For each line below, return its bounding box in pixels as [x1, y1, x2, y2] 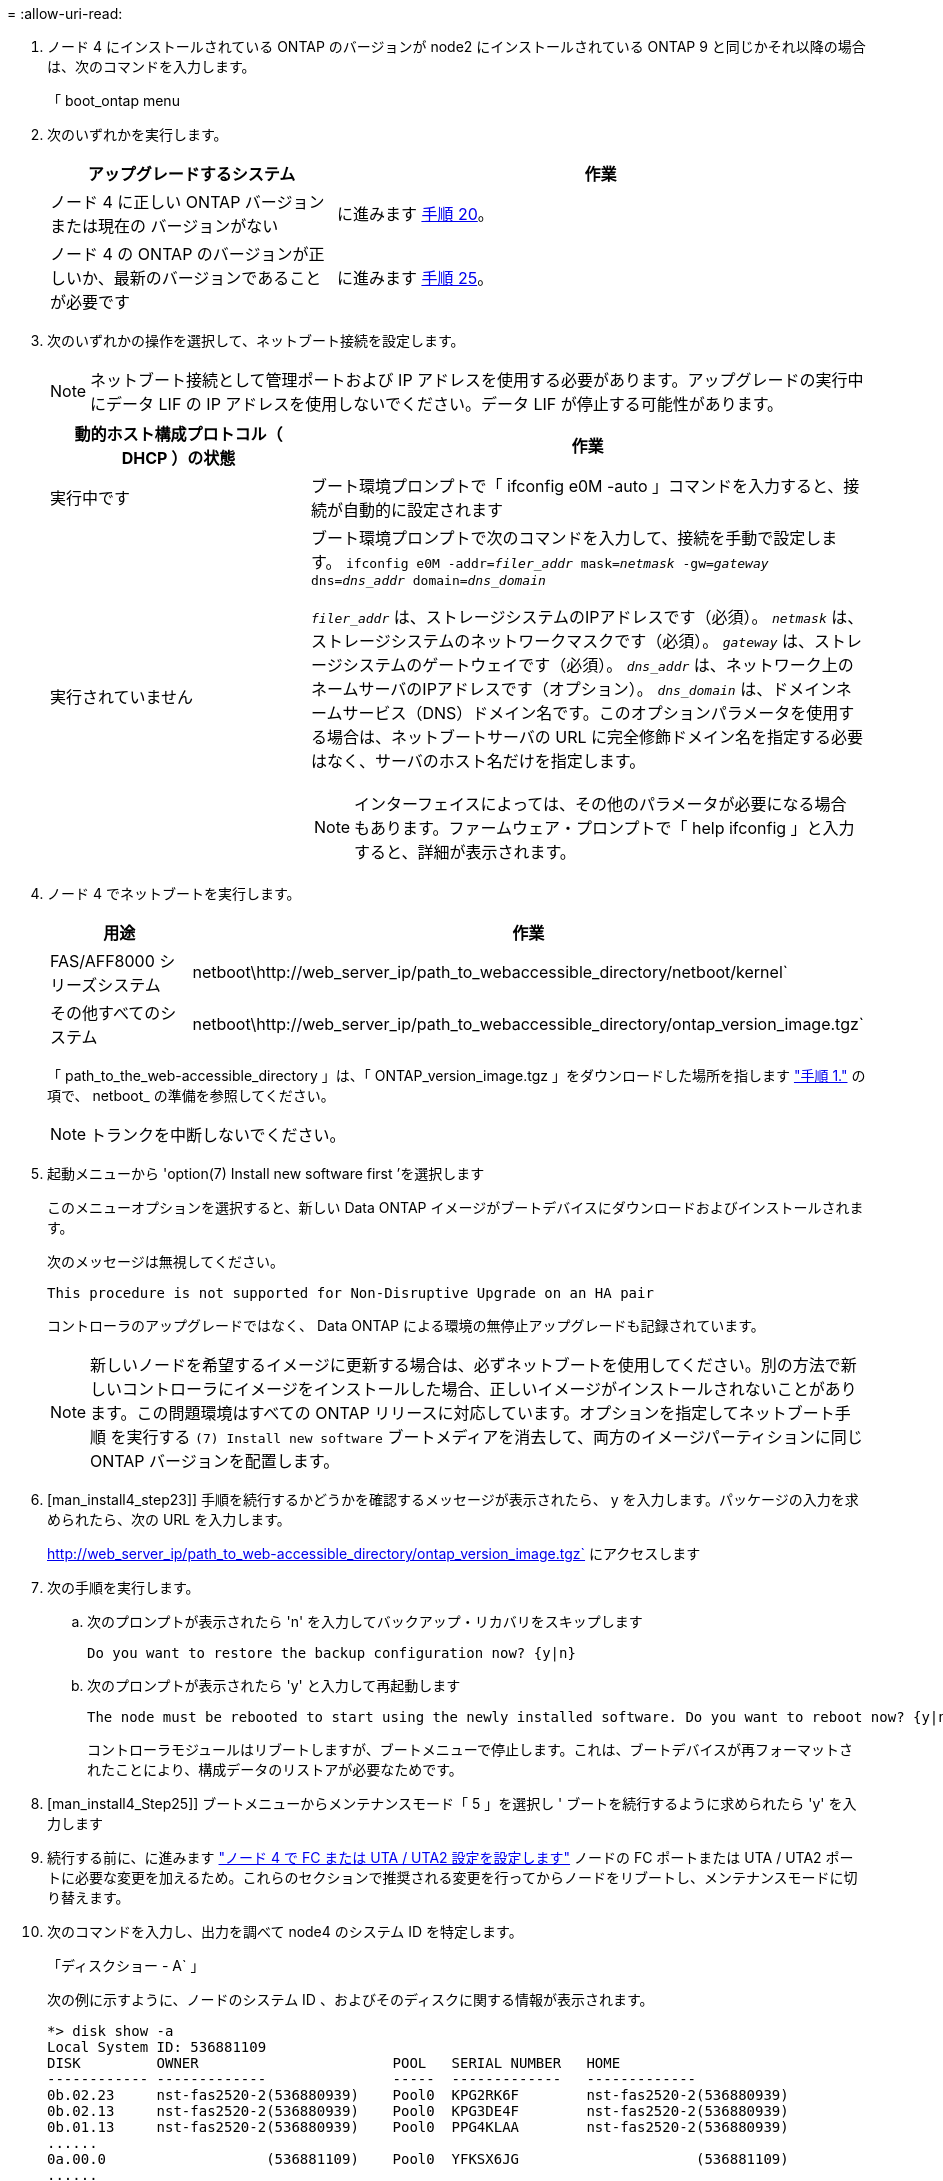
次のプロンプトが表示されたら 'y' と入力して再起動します [87, 1677, 461, 1694]
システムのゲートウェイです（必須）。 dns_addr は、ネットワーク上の [342, 655, 854, 675]
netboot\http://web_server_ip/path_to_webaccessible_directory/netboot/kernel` [192, 962, 788, 982]
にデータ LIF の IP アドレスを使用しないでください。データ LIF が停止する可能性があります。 [90, 394, 784, 414]
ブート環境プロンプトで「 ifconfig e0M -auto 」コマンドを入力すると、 [310, 476, 844, 496]
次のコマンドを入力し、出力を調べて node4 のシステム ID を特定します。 [47, 1923, 523, 1940]
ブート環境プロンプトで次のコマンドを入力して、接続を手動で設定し [310, 528, 822, 548]
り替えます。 [47, 1889, 130, 1906]
